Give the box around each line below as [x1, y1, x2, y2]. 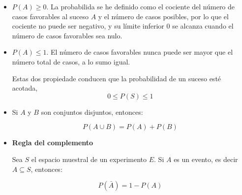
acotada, [12, 83, 38, 93]
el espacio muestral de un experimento [31, 154, 147, 164]
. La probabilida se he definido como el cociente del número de [46, 1, 235, 11]
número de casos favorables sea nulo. [12, 30, 122, 40]
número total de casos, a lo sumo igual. [12, 56, 130, 66]
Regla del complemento [12, 137, 93, 148]
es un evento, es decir [174, 154, 238, 164]
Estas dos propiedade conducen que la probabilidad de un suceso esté [12, 73, 221, 83]
